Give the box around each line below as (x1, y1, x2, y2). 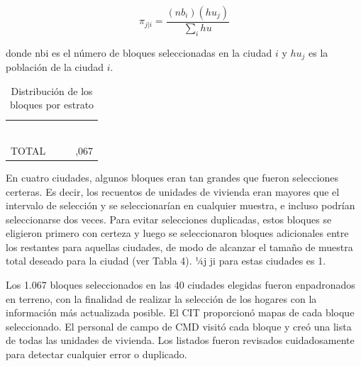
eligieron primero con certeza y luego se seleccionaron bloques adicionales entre (6, 226, 349, 240)
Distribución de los (11, 83, 93, 98)
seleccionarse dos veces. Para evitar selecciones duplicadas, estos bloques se (6, 211, 332, 226)
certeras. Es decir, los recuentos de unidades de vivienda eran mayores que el (6, 184, 340, 199)
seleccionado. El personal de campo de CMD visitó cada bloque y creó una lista (6, 318, 352, 333)
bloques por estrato (10, 97, 94, 112)
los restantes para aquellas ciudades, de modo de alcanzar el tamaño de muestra (6, 239, 353, 254)
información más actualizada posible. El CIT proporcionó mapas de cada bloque (6, 305, 355, 320)
